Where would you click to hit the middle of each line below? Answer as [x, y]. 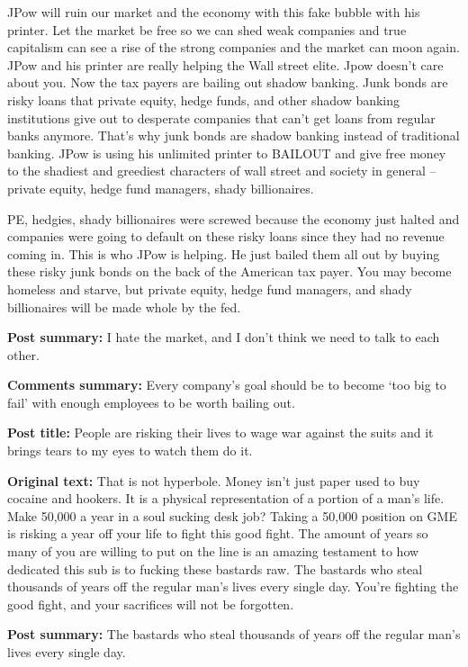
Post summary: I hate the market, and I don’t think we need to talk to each [224, 337]
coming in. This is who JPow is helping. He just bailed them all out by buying [224, 253]
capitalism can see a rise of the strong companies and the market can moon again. [234, 47]
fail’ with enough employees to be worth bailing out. [151, 402]
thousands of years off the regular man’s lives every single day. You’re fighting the [233, 586]
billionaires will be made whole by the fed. [124, 306]
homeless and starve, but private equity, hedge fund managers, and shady [210, 288]
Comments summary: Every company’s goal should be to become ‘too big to [227, 385]
